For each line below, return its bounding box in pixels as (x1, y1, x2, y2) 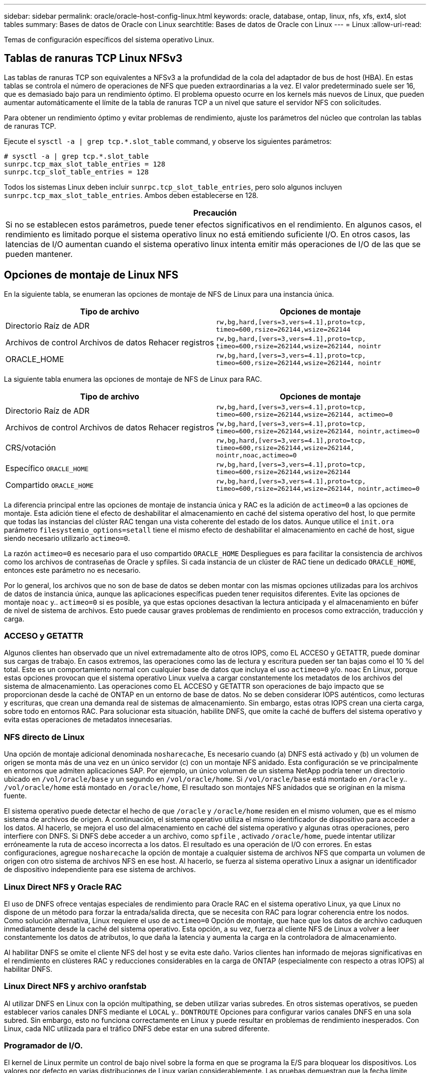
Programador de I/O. (4, 1041, 83, 1051)
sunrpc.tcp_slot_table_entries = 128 (4, 168, 149, 176)
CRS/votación (5, 443, 56, 453)
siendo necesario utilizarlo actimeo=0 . (4, 534, 130, 542)
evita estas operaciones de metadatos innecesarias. (4, 715, 172, 724)
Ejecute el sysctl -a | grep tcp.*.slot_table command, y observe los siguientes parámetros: (4, 137, 332, 145)
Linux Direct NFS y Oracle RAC (4, 881, 122, 892)
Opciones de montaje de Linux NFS (4, 269, 179, 282)
